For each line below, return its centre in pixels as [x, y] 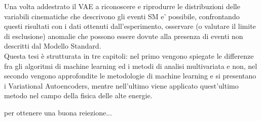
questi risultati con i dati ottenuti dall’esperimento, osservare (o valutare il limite [130, 26]
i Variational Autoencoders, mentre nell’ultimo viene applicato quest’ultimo [121, 85]
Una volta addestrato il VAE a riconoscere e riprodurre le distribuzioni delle [122, 6]
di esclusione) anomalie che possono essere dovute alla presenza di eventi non [124, 36]
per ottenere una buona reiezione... [58, 112]
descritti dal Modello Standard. [53, 46]
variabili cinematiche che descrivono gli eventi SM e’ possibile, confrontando [122, 16]
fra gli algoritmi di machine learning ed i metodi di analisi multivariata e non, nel [131, 66]
